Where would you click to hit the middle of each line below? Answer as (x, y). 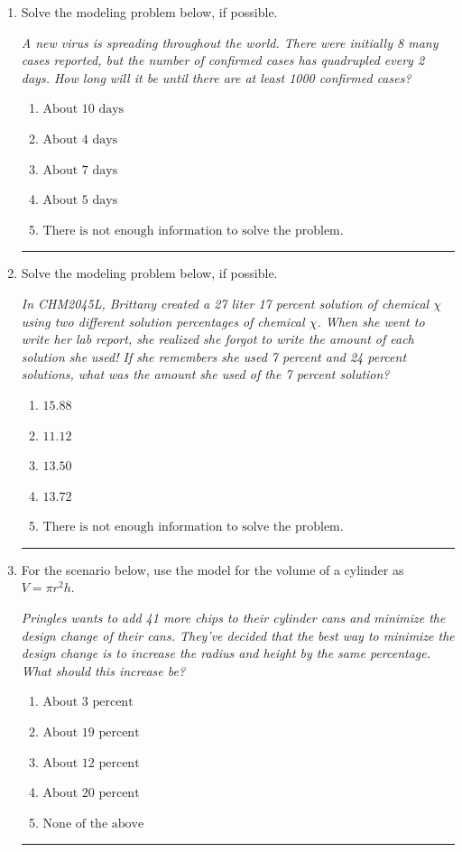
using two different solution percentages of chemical (163, 321)
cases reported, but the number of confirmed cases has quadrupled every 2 (223, 60)
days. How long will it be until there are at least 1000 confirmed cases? (216, 77)
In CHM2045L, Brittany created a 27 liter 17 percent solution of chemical (225, 303)
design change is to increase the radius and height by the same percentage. (226, 653)
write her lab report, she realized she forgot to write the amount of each (217, 339)
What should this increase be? (103, 670)
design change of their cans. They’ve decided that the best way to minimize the (238, 635)
